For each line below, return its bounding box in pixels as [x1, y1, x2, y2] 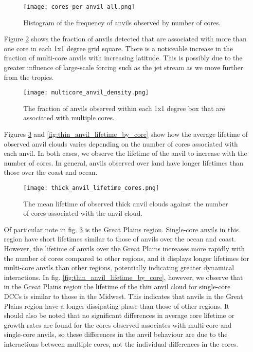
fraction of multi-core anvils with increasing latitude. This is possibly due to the [4, 53, 243, 63]
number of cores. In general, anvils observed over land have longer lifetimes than [4, 157, 244, 167]
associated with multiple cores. [23, 112, 115, 123]
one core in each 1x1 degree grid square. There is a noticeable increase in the [4, 43, 233, 53]
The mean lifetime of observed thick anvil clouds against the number [23, 198, 228, 208]
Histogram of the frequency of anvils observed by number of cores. [23, 17, 221, 27]
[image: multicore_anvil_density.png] [23, 89, 149, 96]
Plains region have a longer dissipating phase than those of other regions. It [4, 300, 230, 311]
